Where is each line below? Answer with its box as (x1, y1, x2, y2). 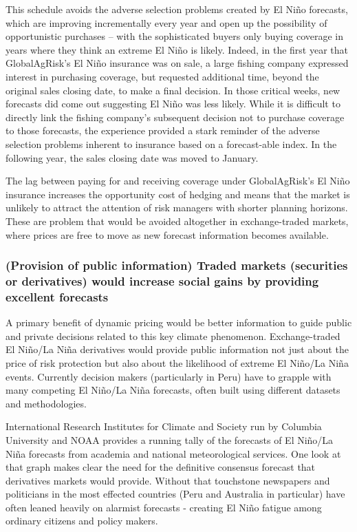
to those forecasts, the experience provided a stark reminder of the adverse (6, 123, 320, 138)
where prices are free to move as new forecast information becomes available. (6, 227, 329, 242)
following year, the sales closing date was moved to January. (6, 150, 259, 164)
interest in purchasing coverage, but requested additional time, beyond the (6, 69, 319, 83)
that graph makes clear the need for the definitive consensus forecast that (6, 460, 316, 474)
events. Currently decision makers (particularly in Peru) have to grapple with (6, 369, 332, 383)
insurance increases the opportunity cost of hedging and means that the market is (6, 187, 350, 201)
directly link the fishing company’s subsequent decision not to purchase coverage (6, 109, 345, 124)
